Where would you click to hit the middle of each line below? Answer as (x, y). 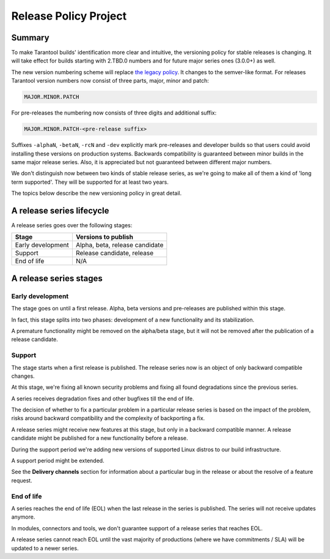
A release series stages (57, 278)
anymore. (23, 517)
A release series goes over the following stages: (72, 225)
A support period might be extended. (58, 461)
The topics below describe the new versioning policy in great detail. (97, 193)
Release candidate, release (115, 253)
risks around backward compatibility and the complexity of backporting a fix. (108, 418)
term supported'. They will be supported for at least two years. (90, 182)
